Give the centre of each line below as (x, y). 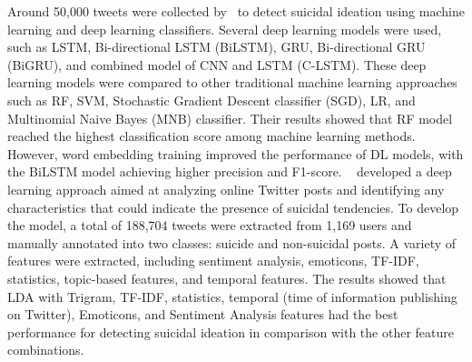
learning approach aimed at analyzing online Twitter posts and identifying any (226, 189)
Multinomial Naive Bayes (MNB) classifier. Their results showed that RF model (230, 118)
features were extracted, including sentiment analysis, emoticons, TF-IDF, (213, 261)
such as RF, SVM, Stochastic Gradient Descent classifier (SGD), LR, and (211, 100)
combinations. (46, 350)
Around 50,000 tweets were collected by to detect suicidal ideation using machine (236, 11)
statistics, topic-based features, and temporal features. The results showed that (227, 278)
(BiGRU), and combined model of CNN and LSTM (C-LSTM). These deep (217, 64)
